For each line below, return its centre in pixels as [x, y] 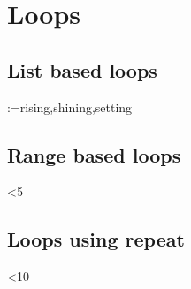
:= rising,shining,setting [70, 106]
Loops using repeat [96, 239]
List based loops [82, 69]
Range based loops [94, 154]
